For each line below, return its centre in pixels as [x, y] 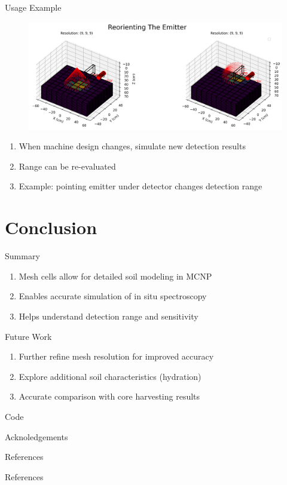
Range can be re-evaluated [67, 166]
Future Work [28, 336]
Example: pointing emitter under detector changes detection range [141, 186]
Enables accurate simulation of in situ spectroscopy [113, 296]
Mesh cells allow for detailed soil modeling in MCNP [115, 276]
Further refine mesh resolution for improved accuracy [116, 356]
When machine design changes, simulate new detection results [132, 146]
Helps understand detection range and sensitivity [109, 316]
